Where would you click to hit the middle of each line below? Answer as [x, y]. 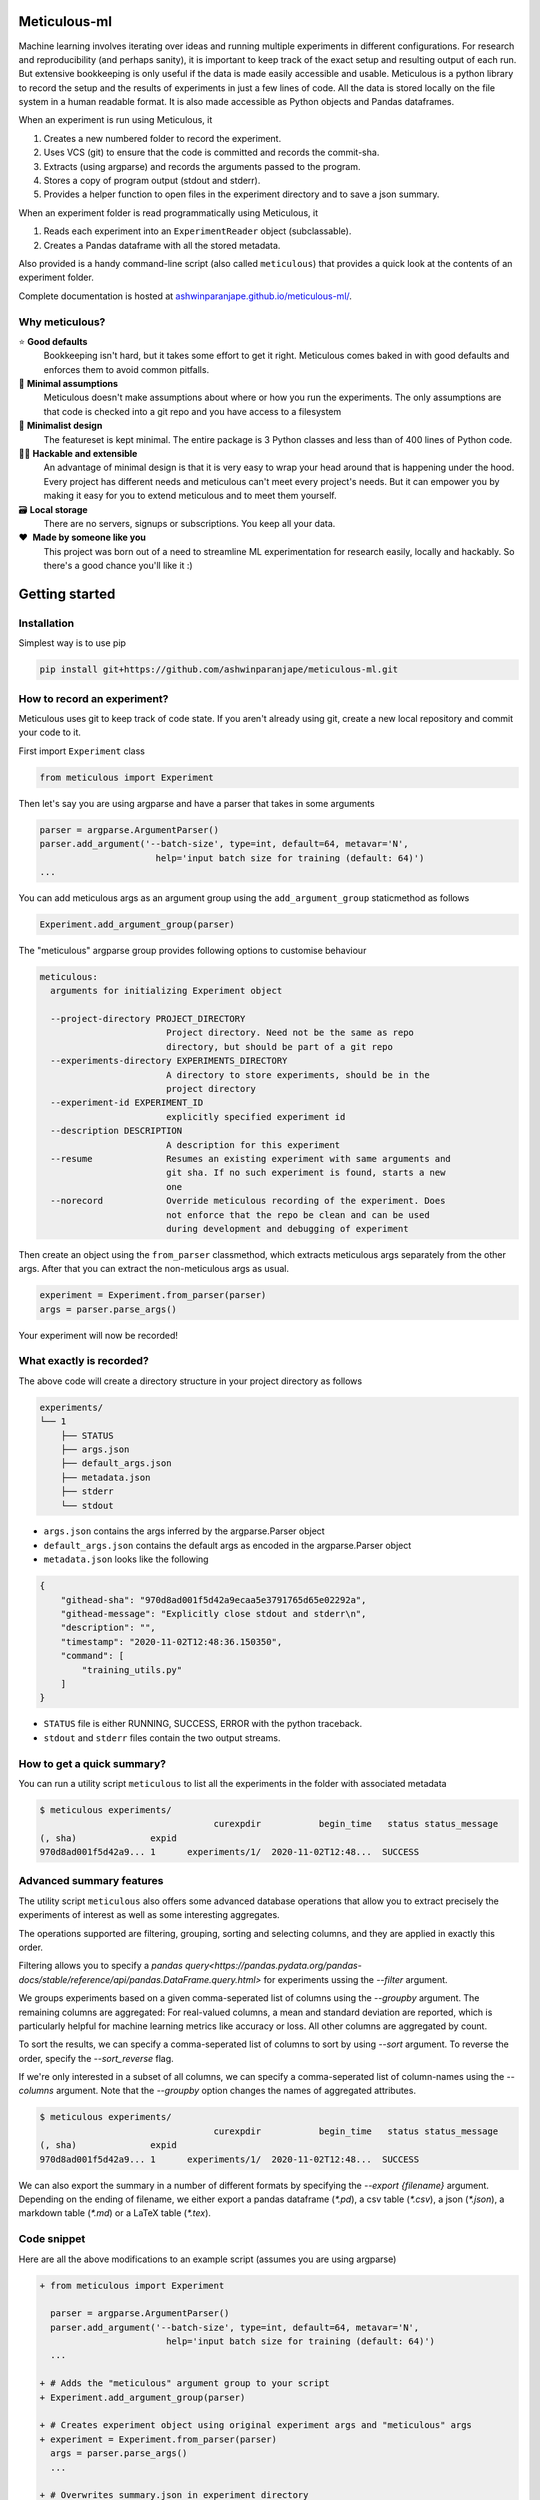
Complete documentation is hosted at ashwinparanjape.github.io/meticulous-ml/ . [185, 296]
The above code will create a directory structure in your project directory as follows [190, 1381]
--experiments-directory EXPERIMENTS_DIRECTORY [169, 1061]
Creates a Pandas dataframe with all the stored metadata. [162, 245]
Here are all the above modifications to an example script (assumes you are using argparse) [207, 2259]
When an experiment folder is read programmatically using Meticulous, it [168, 212]
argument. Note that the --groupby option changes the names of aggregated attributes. [236, 2091]
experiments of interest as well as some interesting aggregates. [149, 1915]
